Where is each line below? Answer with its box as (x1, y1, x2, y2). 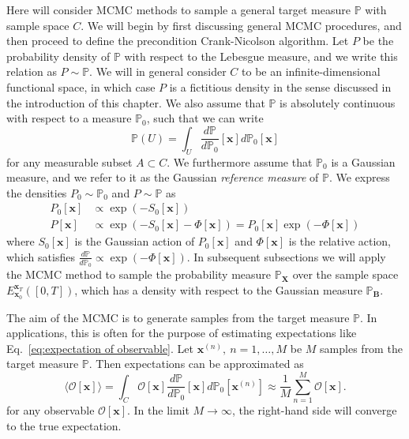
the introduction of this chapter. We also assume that (6, 94, 265, 111)
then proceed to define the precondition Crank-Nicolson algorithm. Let (6, 32, 349, 49)
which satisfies (6, 248, 75, 265)
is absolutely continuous (280, 94, 396, 111)
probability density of (6, 47, 111, 64)
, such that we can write (146, 110, 264, 126)
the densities (6, 184, 67, 201)
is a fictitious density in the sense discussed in (169, 78, 392, 95)
